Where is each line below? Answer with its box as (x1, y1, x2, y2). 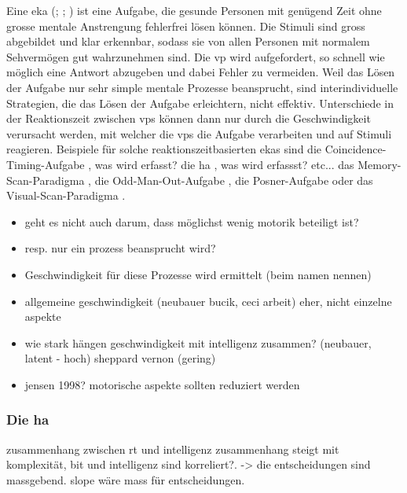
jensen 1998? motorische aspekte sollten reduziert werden (24, 376, 300, 392)
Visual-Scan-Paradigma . (6, 187, 126, 204)
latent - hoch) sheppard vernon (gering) (24, 350, 216, 366)
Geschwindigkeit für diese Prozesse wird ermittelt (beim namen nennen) (24, 266, 372, 282)
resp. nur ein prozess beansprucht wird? (24, 240, 216, 256)
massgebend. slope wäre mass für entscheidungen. (6, 471, 245, 487)
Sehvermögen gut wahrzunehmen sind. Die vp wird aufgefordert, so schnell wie (6, 48, 385, 64)
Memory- (357, 156, 401, 172)
